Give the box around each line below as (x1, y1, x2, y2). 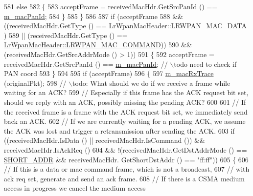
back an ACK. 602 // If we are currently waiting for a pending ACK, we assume (4, 116, 246, 126)
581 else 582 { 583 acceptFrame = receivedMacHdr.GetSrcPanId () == (4, 1, 218, 11)
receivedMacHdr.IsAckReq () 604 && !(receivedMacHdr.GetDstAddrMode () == (4, 144, 247, 155)
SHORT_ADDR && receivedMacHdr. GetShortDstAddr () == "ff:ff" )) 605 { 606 (4, 154, 249, 164)
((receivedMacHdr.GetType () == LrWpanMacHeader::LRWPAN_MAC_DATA (4, 20, 247, 31)
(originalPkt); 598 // (4, 78, 67, 88)
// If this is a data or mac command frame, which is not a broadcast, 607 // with (4, 164, 250, 174)
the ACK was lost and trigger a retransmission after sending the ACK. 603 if (4, 125, 235, 136)
